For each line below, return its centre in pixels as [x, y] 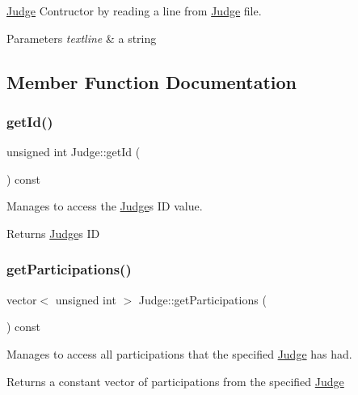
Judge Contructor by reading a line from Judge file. [134, 11]
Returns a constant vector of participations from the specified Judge [175, 381]
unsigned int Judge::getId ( [74, 152]
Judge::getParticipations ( [202, 299]
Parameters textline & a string [82, 38]
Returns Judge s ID [53, 233]
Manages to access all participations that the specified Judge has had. [179, 353]
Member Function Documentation [152, 81]
